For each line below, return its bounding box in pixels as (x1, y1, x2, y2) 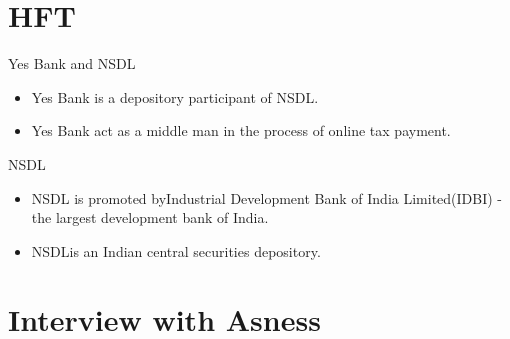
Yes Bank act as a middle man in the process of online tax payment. (31, 120, 451, 141)
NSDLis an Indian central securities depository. (31, 240, 321, 261)
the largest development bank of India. (31, 207, 269, 228)
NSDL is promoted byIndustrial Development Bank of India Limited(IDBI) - (31, 187, 503, 208)
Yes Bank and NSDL (8, 53, 136, 74)
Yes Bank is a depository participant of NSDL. (31, 86, 319, 107)
